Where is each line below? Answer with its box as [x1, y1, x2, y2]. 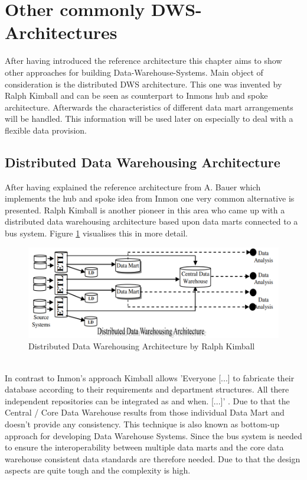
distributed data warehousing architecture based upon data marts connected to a [5, 215, 298, 228]
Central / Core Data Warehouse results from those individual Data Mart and [5, 406, 285, 419]
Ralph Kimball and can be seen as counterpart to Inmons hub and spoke [5, 89, 268, 102]
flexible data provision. [5, 124, 87, 136]
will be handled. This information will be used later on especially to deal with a [5, 112, 293, 125]
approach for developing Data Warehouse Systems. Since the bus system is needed [5, 429, 302, 442]
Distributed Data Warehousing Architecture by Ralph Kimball [28, 340, 255, 352]
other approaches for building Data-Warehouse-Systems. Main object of [5, 66, 263, 78]
